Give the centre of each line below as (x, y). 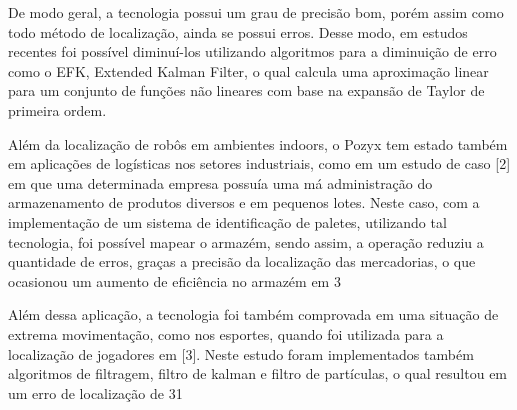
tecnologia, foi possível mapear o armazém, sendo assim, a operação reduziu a (246, 241)
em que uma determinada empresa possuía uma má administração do (220, 182)
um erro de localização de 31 (95, 392)
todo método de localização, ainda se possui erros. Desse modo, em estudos (238, 31)
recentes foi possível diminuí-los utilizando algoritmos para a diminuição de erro (252, 51)
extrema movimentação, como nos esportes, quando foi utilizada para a (226, 333)
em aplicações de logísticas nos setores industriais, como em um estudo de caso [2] (259, 163)
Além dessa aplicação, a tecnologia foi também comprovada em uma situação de (253, 314)
